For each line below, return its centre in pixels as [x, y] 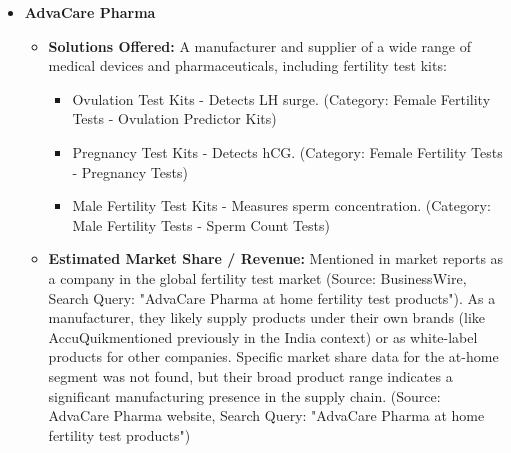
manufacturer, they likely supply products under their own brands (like [267, 317]
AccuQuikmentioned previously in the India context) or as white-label [263, 336]
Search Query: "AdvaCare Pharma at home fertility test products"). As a [272, 297]
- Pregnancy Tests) [130, 171]
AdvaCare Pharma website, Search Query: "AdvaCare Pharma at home [266, 415]
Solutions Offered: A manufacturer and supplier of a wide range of [259, 45]
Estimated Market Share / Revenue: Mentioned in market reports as [276, 258]
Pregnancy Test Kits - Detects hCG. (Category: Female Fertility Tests [287, 151]
